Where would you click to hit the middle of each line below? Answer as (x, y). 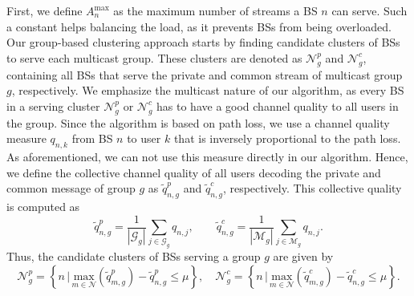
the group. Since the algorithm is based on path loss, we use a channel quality (198, 122)
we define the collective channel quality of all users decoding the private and (194, 172)
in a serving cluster (53, 105)
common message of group (71, 188)
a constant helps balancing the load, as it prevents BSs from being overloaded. (199, 26)
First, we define (45, 10)
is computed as (43, 206)
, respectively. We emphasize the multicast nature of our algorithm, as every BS (208, 90)
